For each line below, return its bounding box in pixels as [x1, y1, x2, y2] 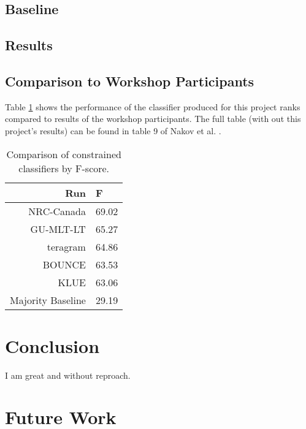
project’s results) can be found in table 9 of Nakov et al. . [5, 124, 221, 137]
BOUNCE [42, 257, 86, 271]
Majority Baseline [10, 292, 86, 307]
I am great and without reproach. [5, 368, 131, 381]
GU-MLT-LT [30, 221, 86, 236]
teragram [47, 239, 86, 254]
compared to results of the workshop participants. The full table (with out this [5, 112, 301, 125]
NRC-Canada [28, 203, 86, 218]
